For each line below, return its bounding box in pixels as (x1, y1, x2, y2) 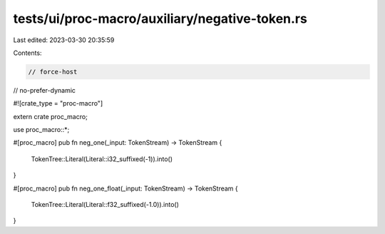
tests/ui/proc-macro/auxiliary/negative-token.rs (13, 11, 308, 26)
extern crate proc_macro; (13, 112, 88, 121)
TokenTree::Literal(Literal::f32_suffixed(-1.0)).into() (31, 200, 180, 209)
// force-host (28, 68, 78, 76)
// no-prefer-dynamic (13, 86, 76, 94)
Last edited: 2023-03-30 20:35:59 (13, 36, 115, 44)
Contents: (13, 49, 42, 57)
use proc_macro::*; (13, 126, 70, 134)
